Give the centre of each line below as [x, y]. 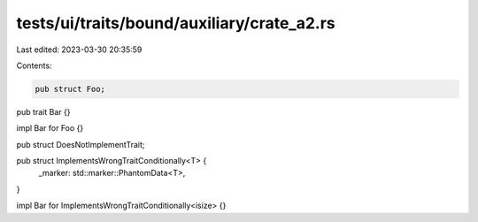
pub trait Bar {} [43, 111]
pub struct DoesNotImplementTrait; [81, 144]
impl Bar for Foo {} [50, 128]
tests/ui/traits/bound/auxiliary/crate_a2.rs [176, 23]
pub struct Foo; [70, 89]
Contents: [34, 65]
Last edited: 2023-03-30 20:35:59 [79, 50]
